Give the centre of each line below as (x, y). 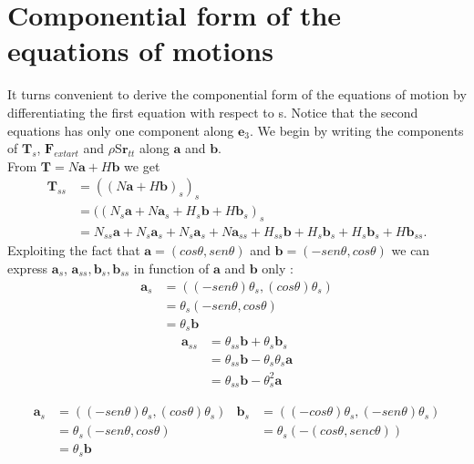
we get (142, 165)
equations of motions (140, 51)
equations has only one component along (121, 130)
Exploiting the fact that (74, 250)
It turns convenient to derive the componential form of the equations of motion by (237, 94)
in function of (171, 268)
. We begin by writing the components (357, 130)
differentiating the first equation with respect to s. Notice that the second (213, 112)
